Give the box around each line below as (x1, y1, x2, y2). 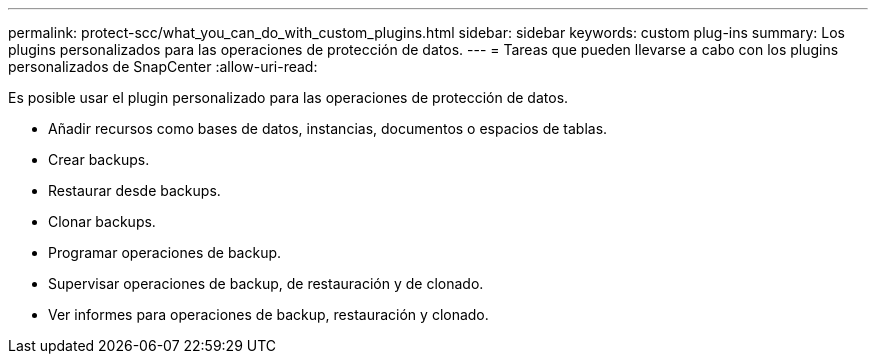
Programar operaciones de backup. (48, 244, 282, 261)
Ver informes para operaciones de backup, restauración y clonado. (48, 306, 489, 323)
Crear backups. (48, 151, 150, 168)
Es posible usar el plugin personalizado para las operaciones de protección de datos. (8, 89, 569, 106)
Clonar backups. (48, 213, 156, 230)
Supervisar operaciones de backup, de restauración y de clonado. (48, 275, 484, 292)
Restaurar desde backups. (48, 182, 221, 199)
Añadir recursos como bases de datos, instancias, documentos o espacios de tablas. (48, 120, 608, 137)
